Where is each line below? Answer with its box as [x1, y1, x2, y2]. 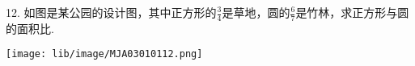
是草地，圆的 [222, 4, 290, 20]
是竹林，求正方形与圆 [295, 4, 409, 20]
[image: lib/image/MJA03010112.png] [6, 48, 203, 60]
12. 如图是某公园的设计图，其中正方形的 [6, 4, 217, 20]
